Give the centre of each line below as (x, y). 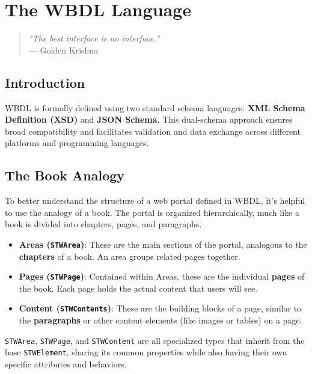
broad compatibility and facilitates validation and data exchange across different (153, 131)
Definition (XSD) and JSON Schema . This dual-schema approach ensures (149, 119)
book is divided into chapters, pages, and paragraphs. (103, 224)
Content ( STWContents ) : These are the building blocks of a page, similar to (160, 308)
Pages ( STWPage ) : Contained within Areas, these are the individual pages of (162, 276)
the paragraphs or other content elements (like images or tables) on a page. (161, 320)
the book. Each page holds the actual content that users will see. (138, 288)
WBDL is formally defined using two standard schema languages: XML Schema (155, 107)
